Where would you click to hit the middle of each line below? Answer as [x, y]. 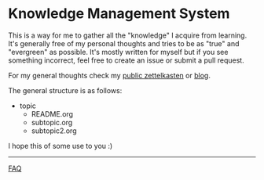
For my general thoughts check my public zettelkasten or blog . [109, 75]
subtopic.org [52, 122]
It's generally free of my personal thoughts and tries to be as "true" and [124, 43]
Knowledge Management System [119, 14]
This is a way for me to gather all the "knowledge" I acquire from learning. [128, 35]
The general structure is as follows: [65, 90]
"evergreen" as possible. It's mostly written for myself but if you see [118, 52]
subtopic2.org [54, 131]
